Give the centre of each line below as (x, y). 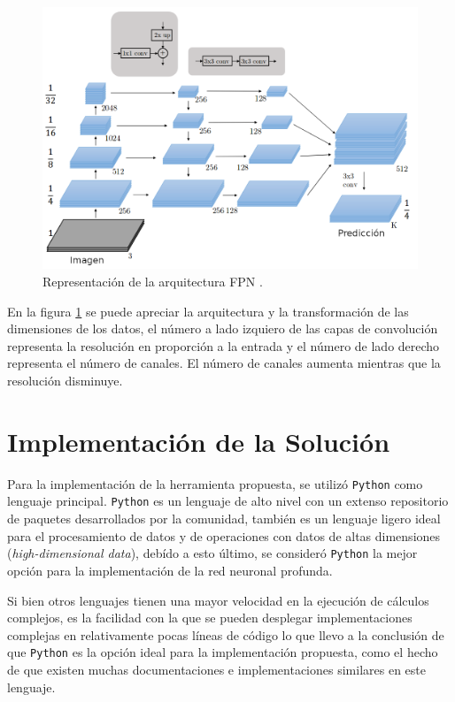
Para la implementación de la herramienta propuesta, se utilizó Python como (215, 483)
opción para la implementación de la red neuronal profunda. (170, 570)
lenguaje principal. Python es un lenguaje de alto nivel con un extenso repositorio (228, 501)
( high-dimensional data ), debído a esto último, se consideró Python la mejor (212, 553)
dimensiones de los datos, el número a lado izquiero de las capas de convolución (223, 328)
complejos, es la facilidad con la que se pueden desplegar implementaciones (210, 618)
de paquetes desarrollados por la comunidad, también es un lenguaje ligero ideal (224, 519)
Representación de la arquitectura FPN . (153, 282)
